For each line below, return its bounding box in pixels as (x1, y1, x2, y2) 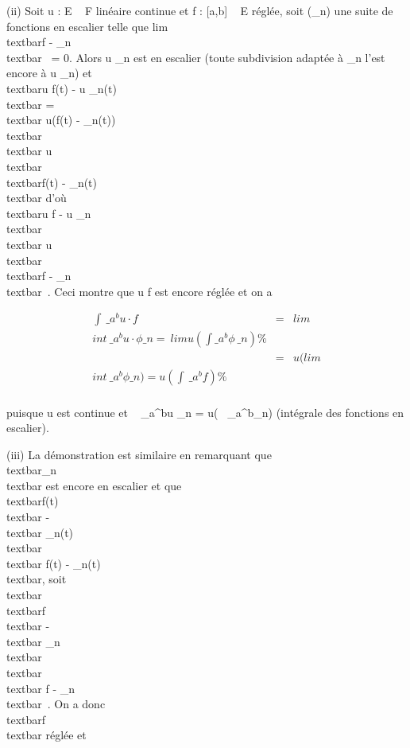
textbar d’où (6, 189, 67, 206)
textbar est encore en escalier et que (6, 477, 182, 493)
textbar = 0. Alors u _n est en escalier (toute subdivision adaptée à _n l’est (6, 49, 385, 65)
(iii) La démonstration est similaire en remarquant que (6, 446, 272, 462)
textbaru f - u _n (6, 205, 91, 221)
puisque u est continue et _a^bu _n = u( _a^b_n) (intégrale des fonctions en (6, 403, 404, 420)
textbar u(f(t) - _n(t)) (6, 111, 116, 128)
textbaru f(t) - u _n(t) (6, 80, 117, 96)
